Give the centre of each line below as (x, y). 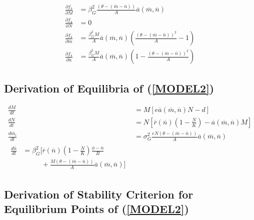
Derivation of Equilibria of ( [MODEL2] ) (109, 88)
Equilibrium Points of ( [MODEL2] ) (96, 209)
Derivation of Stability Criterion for (99, 194)
